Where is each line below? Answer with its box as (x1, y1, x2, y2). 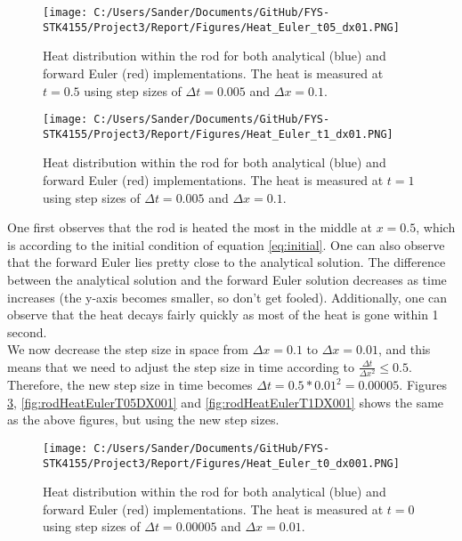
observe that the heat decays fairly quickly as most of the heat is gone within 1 (7, 305, 439, 324)
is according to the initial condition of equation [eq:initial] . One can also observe (7, 235, 445, 254)
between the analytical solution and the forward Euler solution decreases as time (7, 270, 447, 288)
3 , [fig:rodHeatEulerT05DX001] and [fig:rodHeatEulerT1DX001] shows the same (7, 392, 444, 411)
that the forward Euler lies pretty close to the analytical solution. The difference (7, 253, 446, 271)
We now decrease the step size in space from (7, 340, 248, 359)
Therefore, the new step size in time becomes (7, 375, 253, 394)
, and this (377, 340, 431, 359)
